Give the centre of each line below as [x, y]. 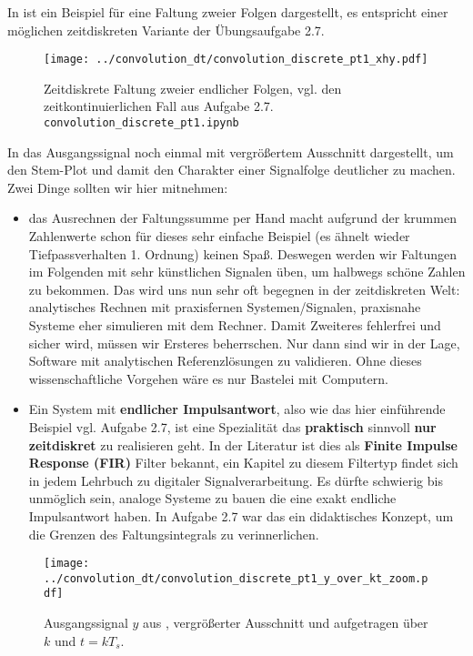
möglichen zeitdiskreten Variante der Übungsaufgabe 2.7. [166, 30]
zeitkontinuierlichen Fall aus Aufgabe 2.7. [159, 106]
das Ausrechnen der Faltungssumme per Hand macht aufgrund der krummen [242, 218]
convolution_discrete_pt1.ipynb [141, 123]
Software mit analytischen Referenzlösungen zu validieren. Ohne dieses [225, 361]
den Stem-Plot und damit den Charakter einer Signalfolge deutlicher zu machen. [231, 170]
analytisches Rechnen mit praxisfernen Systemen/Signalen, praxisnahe [225, 307]
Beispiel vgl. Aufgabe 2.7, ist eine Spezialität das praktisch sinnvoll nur [232, 427]
